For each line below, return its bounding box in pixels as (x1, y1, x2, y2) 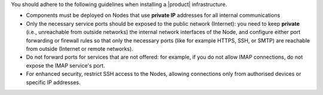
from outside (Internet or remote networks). (26, 45, 134, 52)
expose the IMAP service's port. (26, 62, 105, 69)
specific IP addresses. (26, 78, 81, 86)
